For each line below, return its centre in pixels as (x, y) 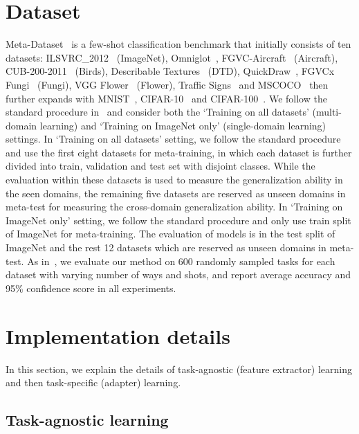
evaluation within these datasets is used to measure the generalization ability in (174, 180)
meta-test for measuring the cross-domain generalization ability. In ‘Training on (174, 207)
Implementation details (118, 335)
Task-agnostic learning (87, 420)
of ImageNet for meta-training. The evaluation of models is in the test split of (171, 234)
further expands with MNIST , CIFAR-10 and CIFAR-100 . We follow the (166, 98)
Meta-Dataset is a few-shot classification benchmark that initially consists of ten (178, 44)
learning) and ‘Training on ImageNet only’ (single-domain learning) (183, 125)
